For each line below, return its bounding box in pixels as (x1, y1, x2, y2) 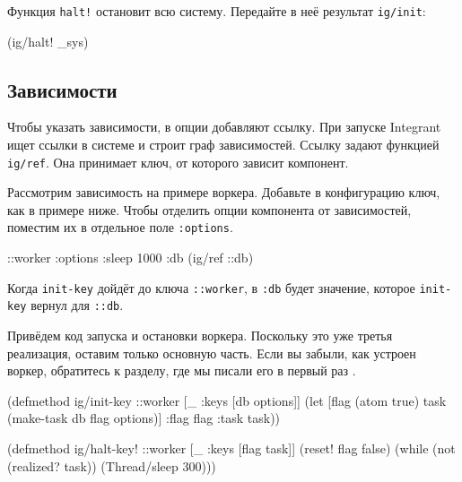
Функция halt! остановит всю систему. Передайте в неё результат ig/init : (7, 2, 426, 20)
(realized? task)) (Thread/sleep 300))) (7, 456, 216, 475)
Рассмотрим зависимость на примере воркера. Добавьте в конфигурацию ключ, (7, 183, 440, 202)
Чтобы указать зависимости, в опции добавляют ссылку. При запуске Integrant (7, 117, 441, 136)
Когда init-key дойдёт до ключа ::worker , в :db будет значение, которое (7, 278, 415, 297)
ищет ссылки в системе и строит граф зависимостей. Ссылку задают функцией (7, 135, 440, 154)
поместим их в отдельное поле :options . (7, 218, 233, 237)
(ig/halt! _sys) (7, 31, 89, 50)
